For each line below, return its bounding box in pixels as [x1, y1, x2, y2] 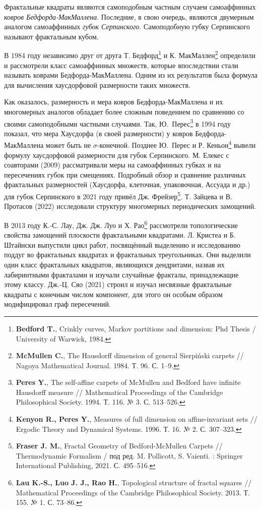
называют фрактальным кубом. [4, 31, 99, 41]
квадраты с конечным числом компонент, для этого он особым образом [4, 289, 223, 299]
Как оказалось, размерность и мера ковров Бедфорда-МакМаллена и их [4, 96, 223, 107]
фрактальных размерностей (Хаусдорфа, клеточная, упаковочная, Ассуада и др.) [4, 179, 250, 190]
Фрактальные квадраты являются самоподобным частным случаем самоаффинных [4, 2, 256, 12]
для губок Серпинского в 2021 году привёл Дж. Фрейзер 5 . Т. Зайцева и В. [4, 190, 232, 201]
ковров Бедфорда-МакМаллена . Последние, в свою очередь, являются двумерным [4, 11, 254, 22]
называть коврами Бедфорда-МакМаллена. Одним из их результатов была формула [4, 70, 258, 80]
